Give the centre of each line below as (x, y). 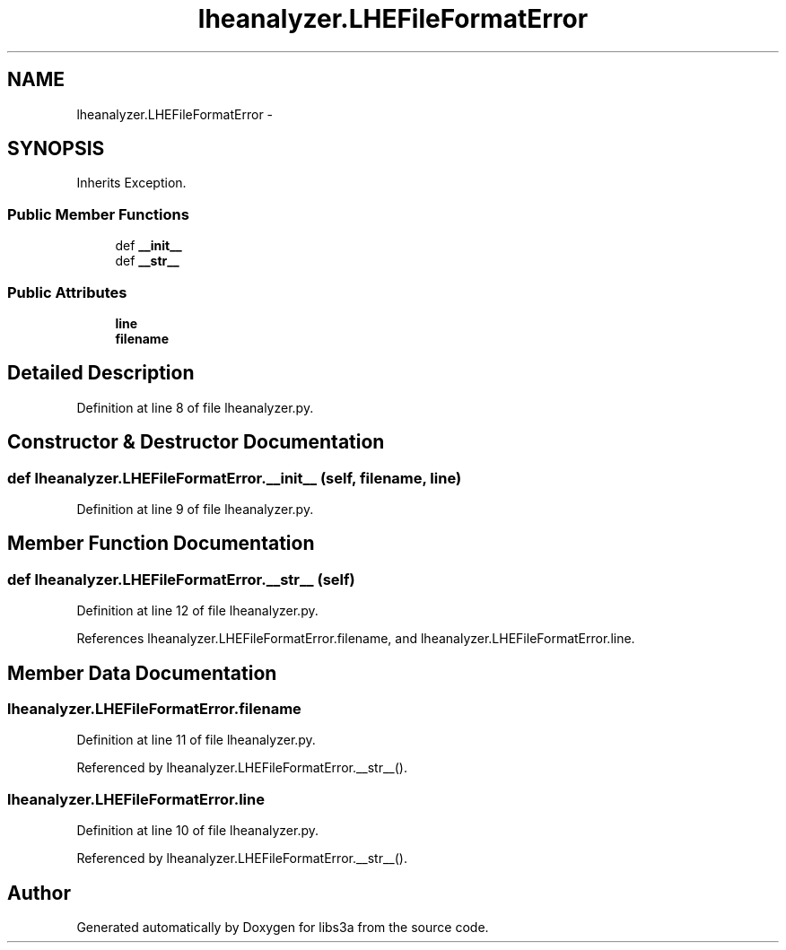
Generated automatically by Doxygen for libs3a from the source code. (283, 928)
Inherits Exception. (131, 183)
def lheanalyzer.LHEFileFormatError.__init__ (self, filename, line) (235, 478)
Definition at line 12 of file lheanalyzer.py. (197, 611)
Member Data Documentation (142, 673)
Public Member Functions (98, 214)
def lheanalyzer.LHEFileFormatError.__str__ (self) (181, 579)
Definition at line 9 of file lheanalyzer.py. (195, 509)
